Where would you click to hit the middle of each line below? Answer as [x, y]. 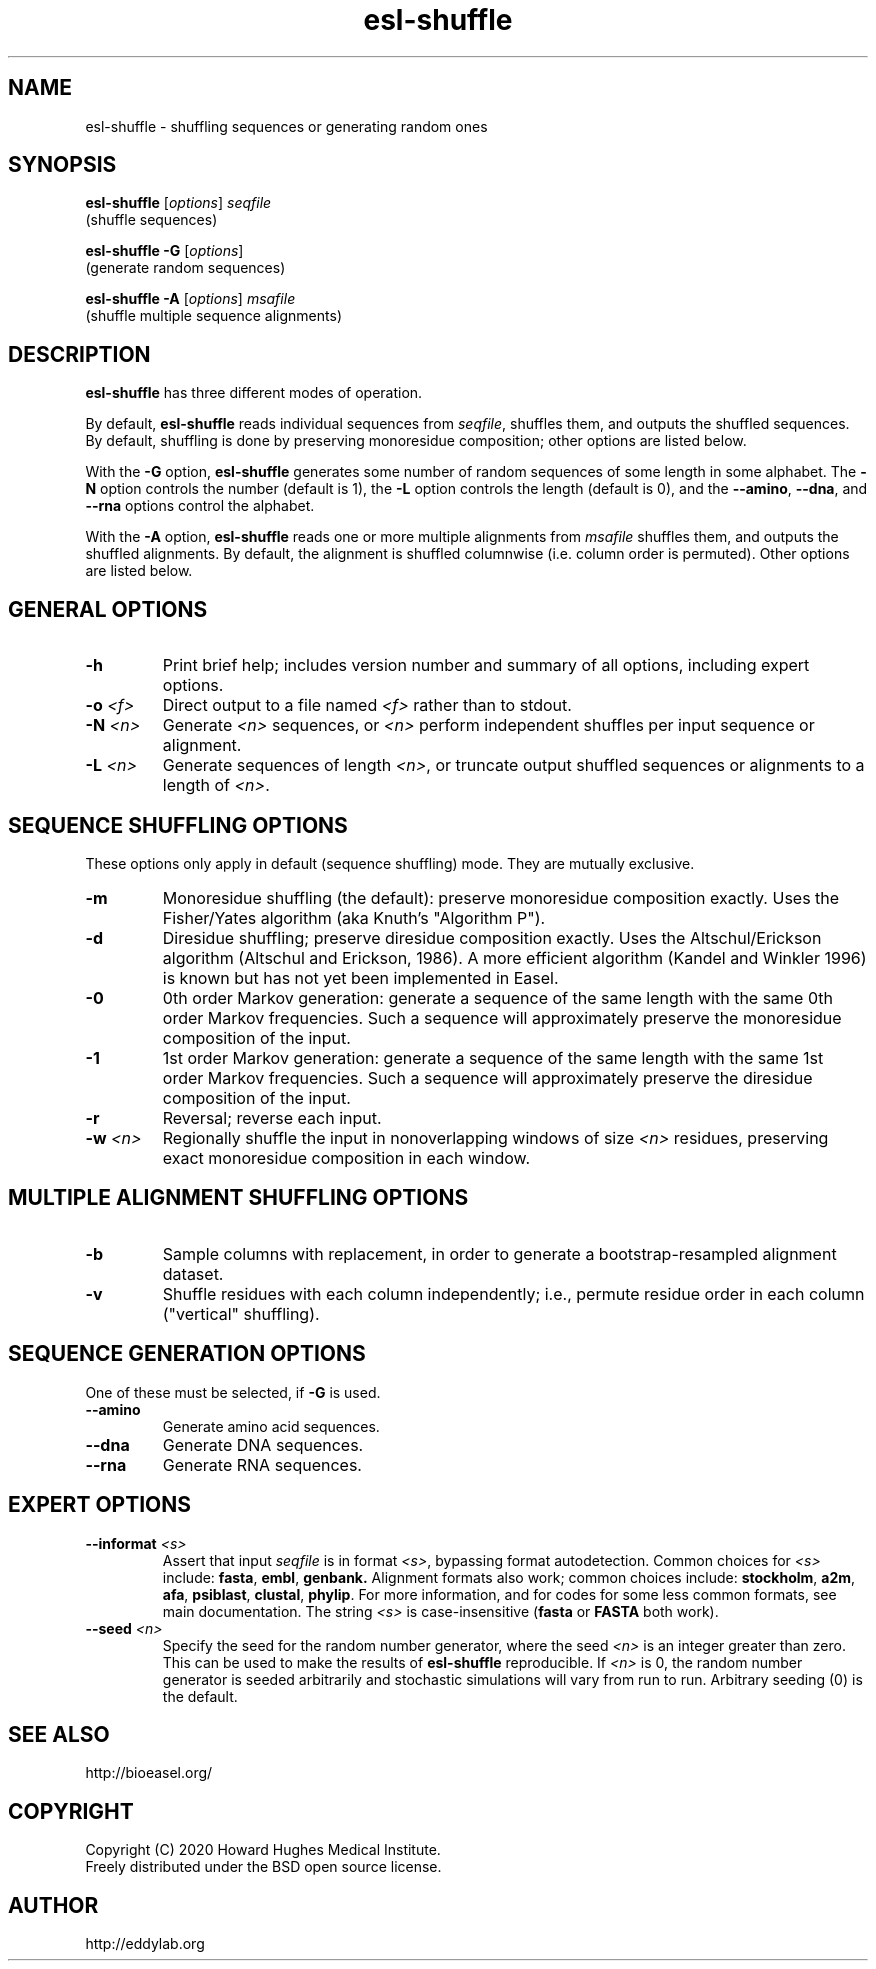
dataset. [193, 1273]
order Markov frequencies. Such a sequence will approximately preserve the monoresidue [502, 1017]
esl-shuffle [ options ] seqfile [178, 203]
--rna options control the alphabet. [200, 506]
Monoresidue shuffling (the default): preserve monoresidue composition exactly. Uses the [501, 897]
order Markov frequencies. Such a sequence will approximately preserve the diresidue [487, 1077]
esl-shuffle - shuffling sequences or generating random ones [286, 126]
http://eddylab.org [145, 1944]
